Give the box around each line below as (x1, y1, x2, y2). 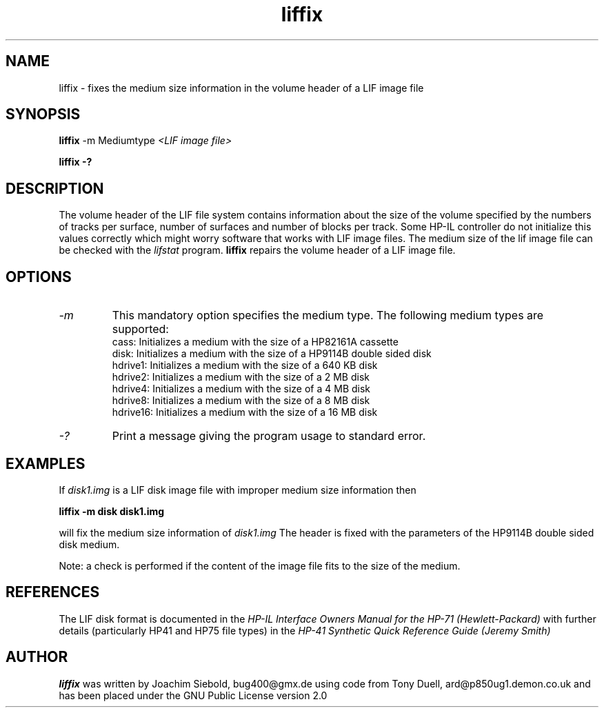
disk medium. (59, 538, 120, 550)
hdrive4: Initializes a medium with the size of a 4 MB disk (112, 383, 371, 395)
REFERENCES (6, 583, 100, 601)
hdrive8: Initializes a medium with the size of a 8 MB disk (112, 394, 370, 407)
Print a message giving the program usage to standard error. (112, 429, 426, 443)
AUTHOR (6, 648, 68, 666)
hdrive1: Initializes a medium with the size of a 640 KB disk (112, 359, 378, 372)
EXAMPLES (6, 454, 85, 472)
